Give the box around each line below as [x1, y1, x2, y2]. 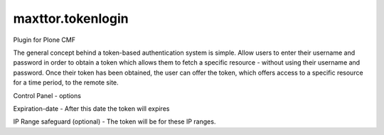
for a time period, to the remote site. [13, 78, 119, 87]
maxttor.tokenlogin [13, 11, 129, 26]
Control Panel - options [13, 91, 82, 99]
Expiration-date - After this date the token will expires [13, 104, 170, 113]
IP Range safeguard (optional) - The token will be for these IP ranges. [13, 117, 216, 126]
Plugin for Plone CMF [13, 36, 76, 44]
